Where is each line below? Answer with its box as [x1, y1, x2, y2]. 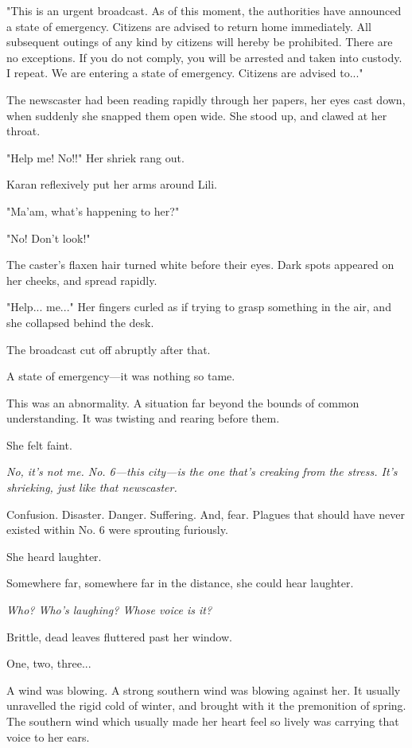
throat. [6, 123, 41, 139]
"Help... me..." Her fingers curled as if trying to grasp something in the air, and [6, 298, 391, 315]
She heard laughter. [6, 547, 102, 564]
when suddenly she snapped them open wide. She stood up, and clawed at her [6, 107, 387, 123]
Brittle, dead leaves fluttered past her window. [6, 628, 232, 645]
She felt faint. [6, 436, 72, 453]
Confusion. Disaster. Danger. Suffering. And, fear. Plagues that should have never [6, 505, 405, 522]
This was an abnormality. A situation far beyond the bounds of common [6, 394, 360, 411]
